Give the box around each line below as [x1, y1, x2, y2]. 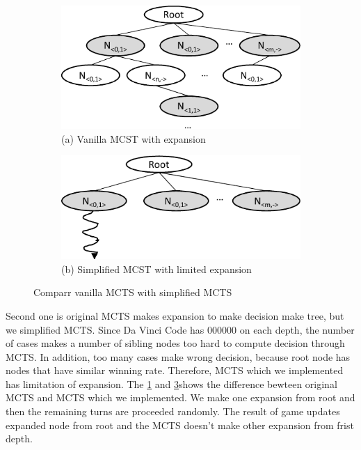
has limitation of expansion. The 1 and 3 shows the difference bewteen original [6, 376, 337, 391]
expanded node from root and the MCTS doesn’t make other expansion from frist [6, 417, 354, 432]
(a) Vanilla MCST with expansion [61, 131, 206, 146]
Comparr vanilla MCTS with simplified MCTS [33, 285, 232, 300]
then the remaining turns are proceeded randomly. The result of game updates [6, 404, 340, 419]
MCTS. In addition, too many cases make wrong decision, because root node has [6, 349, 351, 364]
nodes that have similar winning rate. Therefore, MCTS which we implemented [6, 363, 344, 378]
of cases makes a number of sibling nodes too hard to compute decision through [6, 336, 345, 350]
